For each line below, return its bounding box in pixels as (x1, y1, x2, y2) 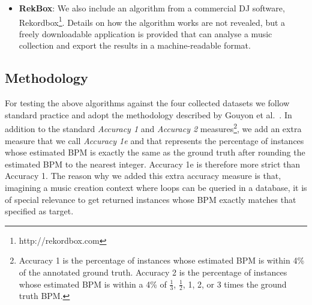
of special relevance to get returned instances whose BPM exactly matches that (5, 193, 296, 205)
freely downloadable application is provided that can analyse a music (19, 27, 272, 40)
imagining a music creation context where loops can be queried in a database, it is (5, 181, 307, 194)
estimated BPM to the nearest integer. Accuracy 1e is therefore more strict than (5, 157, 301, 170)
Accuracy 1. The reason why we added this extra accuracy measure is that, (5, 169, 281, 182)
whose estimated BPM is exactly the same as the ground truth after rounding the (5, 146, 305, 159)
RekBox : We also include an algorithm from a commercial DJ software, (19, 2, 285, 14)
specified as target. (5, 205, 74, 217)
